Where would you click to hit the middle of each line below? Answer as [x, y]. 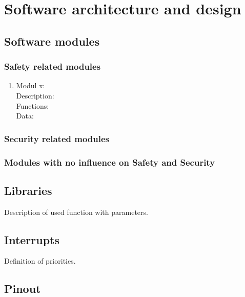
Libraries [28, 190]
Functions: [33, 105]
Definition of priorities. [40, 261]
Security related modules [57, 138]
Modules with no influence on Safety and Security [110, 162]
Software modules [52, 41]
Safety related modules [53, 66]
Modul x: [30, 85]
